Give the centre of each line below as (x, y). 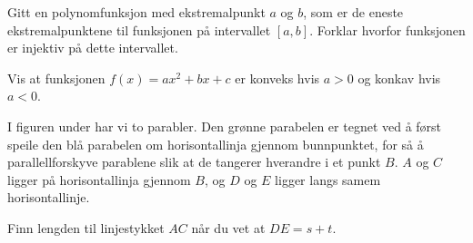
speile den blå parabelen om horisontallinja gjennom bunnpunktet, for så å (216, 144)
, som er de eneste (353, 12)
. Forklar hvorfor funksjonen (387, 29)
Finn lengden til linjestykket (86, 227)
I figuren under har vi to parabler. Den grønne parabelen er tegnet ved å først (225, 126)
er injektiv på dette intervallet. (93, 48)
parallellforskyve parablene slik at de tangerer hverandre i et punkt (194, 162)
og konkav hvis (399, 78)
